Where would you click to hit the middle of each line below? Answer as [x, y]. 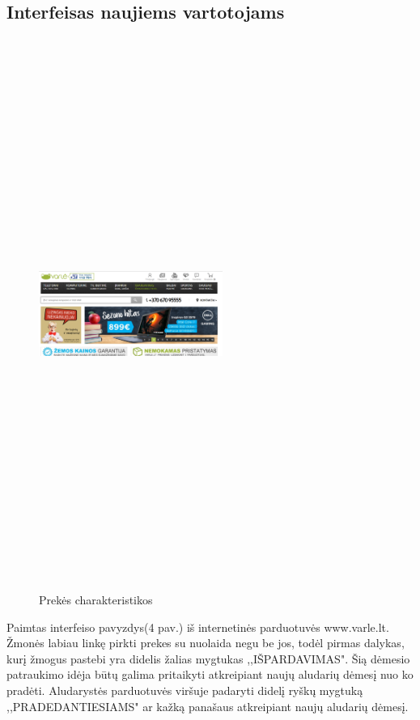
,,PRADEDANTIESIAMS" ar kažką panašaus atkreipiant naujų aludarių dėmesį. [208, 706]
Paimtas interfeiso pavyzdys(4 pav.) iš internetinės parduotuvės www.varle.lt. [198, 627]
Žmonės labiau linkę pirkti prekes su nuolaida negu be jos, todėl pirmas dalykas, [206, 643]
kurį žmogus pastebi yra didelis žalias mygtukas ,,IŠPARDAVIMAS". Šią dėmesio [208, 658]
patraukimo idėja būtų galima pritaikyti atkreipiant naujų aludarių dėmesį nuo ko [210, 674]
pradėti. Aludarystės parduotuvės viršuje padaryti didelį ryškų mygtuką [185, 690]
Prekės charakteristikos [96, 600]
